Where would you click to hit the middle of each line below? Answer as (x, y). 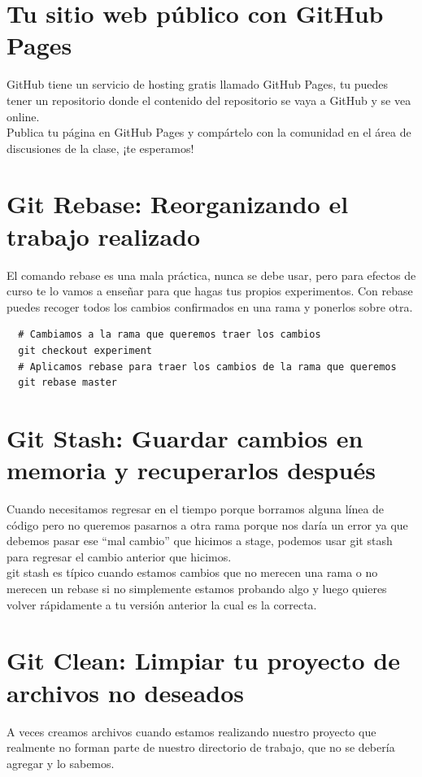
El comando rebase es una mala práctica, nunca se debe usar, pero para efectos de (211, 275)
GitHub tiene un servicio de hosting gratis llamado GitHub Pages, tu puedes (198, 84)
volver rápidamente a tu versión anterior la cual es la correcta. (162, 604)
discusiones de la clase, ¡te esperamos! (100, 148)
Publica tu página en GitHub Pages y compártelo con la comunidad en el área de (209, 132)
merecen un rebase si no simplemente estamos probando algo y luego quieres (197, 589)
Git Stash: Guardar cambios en (185, 437)
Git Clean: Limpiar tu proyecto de (203, 660)
